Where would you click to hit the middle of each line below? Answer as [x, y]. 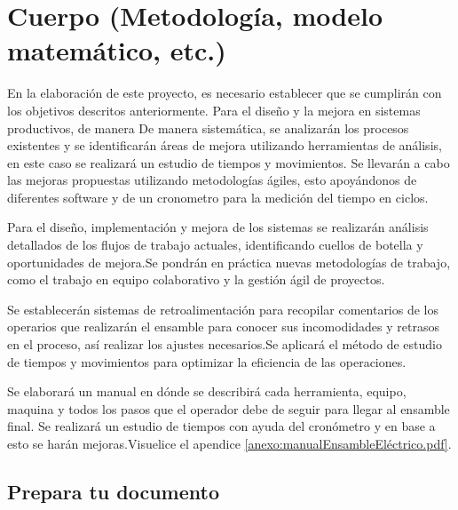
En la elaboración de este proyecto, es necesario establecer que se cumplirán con [225, 93]
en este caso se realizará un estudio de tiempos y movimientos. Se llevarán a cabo [229, 162]
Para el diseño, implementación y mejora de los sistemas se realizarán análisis [218, 227]
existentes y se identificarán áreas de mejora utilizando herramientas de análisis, [225, 145]
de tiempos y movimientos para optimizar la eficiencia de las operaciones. [207, 361]
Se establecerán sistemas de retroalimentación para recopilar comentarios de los [223, 309]
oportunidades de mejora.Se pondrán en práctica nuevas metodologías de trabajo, [229, 262]
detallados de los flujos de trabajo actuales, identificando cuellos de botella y [215, 245]
